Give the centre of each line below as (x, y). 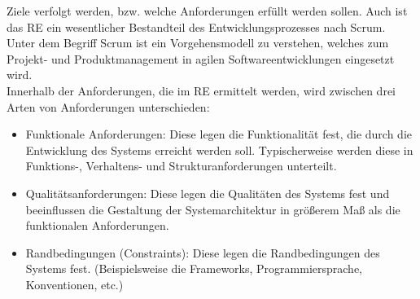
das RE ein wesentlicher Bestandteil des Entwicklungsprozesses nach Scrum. (196, 26)
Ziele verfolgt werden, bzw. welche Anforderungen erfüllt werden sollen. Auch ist (207, 11)
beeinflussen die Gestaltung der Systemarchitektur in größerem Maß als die (213, 209)
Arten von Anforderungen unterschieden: (108, 106)
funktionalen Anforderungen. (97, 225)
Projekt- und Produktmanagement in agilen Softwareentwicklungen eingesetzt (201, 58)
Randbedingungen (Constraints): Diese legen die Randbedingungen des (203, 252)
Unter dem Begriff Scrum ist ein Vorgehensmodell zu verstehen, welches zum (198, 43)
